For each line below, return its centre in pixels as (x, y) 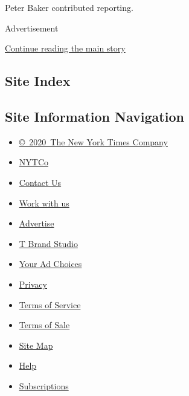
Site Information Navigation (94, 116)
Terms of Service (50, 304)
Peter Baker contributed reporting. (69, 7)
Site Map (36, 345)
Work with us (44, 203)
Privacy (33, 284)
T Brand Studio (48, 243)
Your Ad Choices (50, 264)
